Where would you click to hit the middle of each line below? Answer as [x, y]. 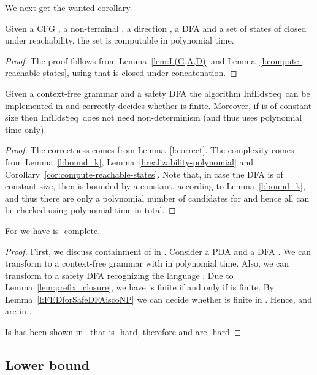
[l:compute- [281, 60]
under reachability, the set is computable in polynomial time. [120, 40]
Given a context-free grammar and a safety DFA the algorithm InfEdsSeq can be [158, 93]
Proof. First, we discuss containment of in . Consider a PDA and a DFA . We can [158, 251]
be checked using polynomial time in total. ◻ [90, 210]
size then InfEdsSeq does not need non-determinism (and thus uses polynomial [154, 117]
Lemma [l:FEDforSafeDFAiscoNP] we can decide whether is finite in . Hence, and [158, 299]
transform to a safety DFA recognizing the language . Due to [119, 275]
